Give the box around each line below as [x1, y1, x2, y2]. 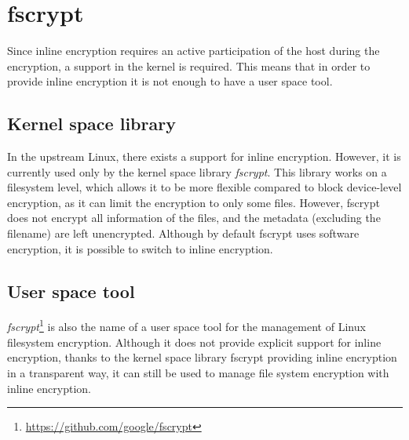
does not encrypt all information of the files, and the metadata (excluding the [7, 209, 381, 226]
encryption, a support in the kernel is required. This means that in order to [7, 57, 371, 74]
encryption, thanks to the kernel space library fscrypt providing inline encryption [7, 349, 397, 365]
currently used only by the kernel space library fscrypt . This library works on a [7, 163, 387, 180]
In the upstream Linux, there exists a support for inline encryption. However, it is [7, 148, 401, 165]
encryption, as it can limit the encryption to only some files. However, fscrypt [7, 194, 380, 210]
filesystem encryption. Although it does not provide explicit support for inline [7, 333, 382, 350]
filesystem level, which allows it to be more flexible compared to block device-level [7, 179, 402, 195]
